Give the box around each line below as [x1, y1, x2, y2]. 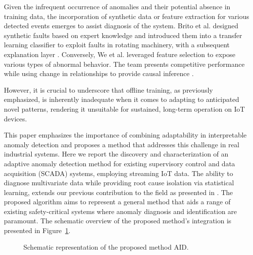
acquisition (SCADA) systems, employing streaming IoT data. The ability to [4, 168, 233, 178]
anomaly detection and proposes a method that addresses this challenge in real [4, 139, 239, 149]
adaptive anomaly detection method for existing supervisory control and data [4, 158, 235, 168]
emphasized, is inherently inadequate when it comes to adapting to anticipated [4, 94, 239, 104]
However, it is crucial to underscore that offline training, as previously [4, 84, 213, 95]
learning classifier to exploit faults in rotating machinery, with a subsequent [4, 39, 230, 50]
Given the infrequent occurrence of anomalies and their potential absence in [4, 1, 231, 11]
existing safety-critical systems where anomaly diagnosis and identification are [4, 206, 237, 216]
